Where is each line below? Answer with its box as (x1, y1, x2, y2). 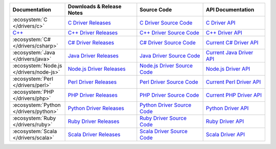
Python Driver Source (140, 101, 192, 109)
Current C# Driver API (205, 39, 259, 46)
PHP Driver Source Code (140, 92, 199, 98)
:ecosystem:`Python (12, 101, 61, 109)
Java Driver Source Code (140, 52, 200, 59)
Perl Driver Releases (67, 78, 117, 86)
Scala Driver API (205, 131, 245, 138)
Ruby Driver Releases (67, 118, 120, 125)
